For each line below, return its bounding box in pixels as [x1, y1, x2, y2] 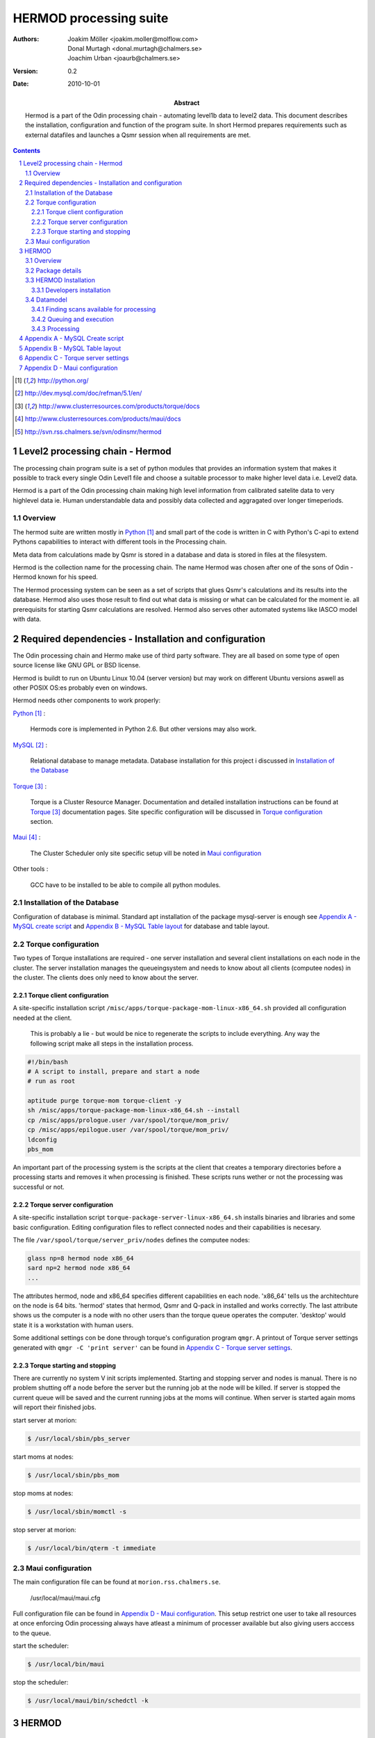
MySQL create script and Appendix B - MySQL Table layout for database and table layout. [12, 922, 270, 931]
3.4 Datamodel [25, 295, 67, 304]
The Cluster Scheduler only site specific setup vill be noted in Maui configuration [30, 849, 262, 857]
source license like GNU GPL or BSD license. [12, 661, 141, 669]
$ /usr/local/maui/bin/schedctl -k [27, 1697, 149, 1705]
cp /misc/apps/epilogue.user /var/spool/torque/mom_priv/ [27, 1126, 229, 1134]
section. [30, 817, 53, 825]
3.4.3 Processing [31, 325, 80, 333]
